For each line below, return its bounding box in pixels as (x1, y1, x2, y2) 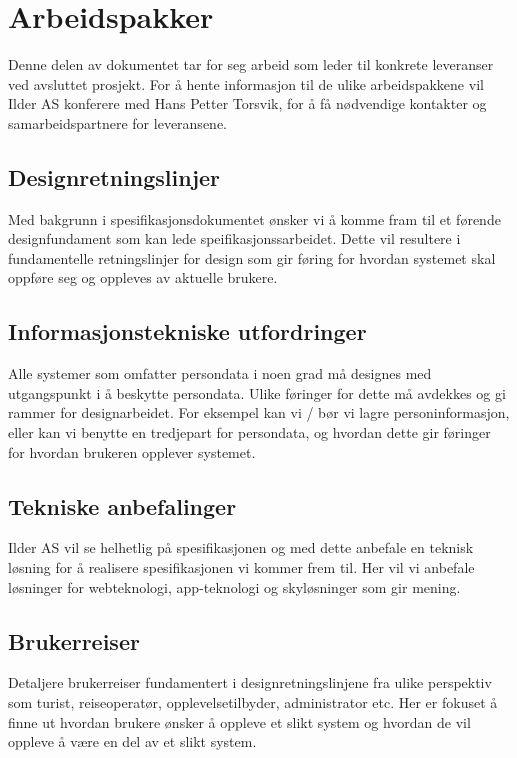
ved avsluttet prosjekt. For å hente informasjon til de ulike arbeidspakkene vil (8, 73, 484, 94)
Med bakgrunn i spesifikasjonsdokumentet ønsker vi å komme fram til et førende (8, 208, 501, 229)
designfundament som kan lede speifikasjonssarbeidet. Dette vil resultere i (8, 228, 461, 249)
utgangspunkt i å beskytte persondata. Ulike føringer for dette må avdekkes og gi (8, 382, 506, 403)
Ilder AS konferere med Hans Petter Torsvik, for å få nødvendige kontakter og (8, 93, 487, 114)
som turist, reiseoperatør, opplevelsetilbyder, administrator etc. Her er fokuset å (8, 692, 498, 713)
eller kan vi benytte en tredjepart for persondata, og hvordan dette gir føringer (8, 422, 491, 443)
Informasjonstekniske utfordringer (8, 316, 367, 347)
